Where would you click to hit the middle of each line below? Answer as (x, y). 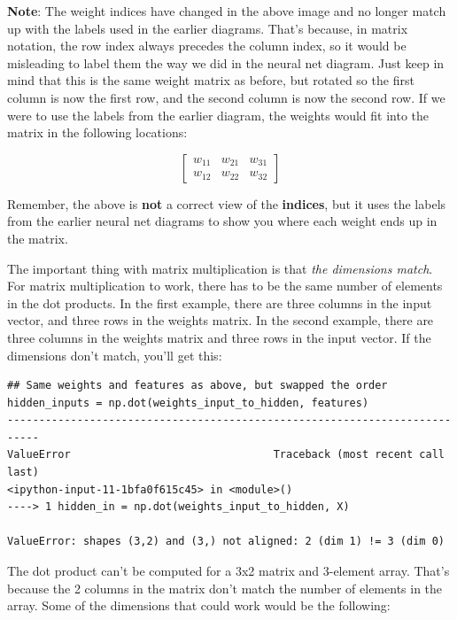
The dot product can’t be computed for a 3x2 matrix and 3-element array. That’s (228, 571)
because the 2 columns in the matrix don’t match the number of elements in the (225, 588)
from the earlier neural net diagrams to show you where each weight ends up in (222, 221)
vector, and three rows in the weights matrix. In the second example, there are (221, 320)
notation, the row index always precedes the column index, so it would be (207, 46)
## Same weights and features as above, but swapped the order (198, 386)
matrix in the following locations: (97, 132)
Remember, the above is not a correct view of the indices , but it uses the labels (227, 203)
